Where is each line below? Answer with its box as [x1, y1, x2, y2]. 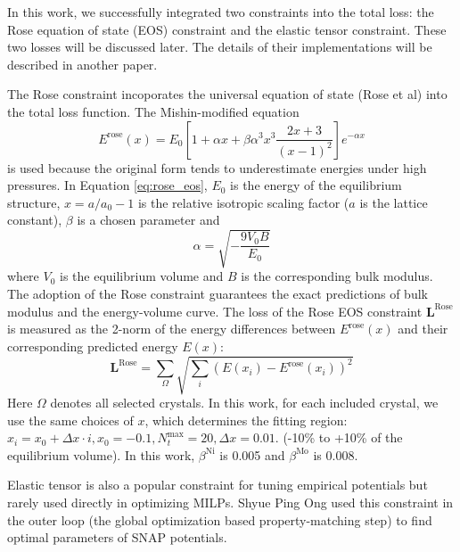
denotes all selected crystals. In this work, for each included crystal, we [50, 393, 439, 411]
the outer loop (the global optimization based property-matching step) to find [7, 510, 432, 529]
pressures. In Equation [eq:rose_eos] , [7, 176, 208, 194]
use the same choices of [7, 410, 134, 429]
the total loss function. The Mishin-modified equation [7, 102, 300, 120]
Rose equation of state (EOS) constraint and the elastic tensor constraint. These [7, 20, 447, 38]
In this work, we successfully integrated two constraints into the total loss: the [7, 3, 434, 21]
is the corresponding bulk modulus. [241, 267, 433, 285]
